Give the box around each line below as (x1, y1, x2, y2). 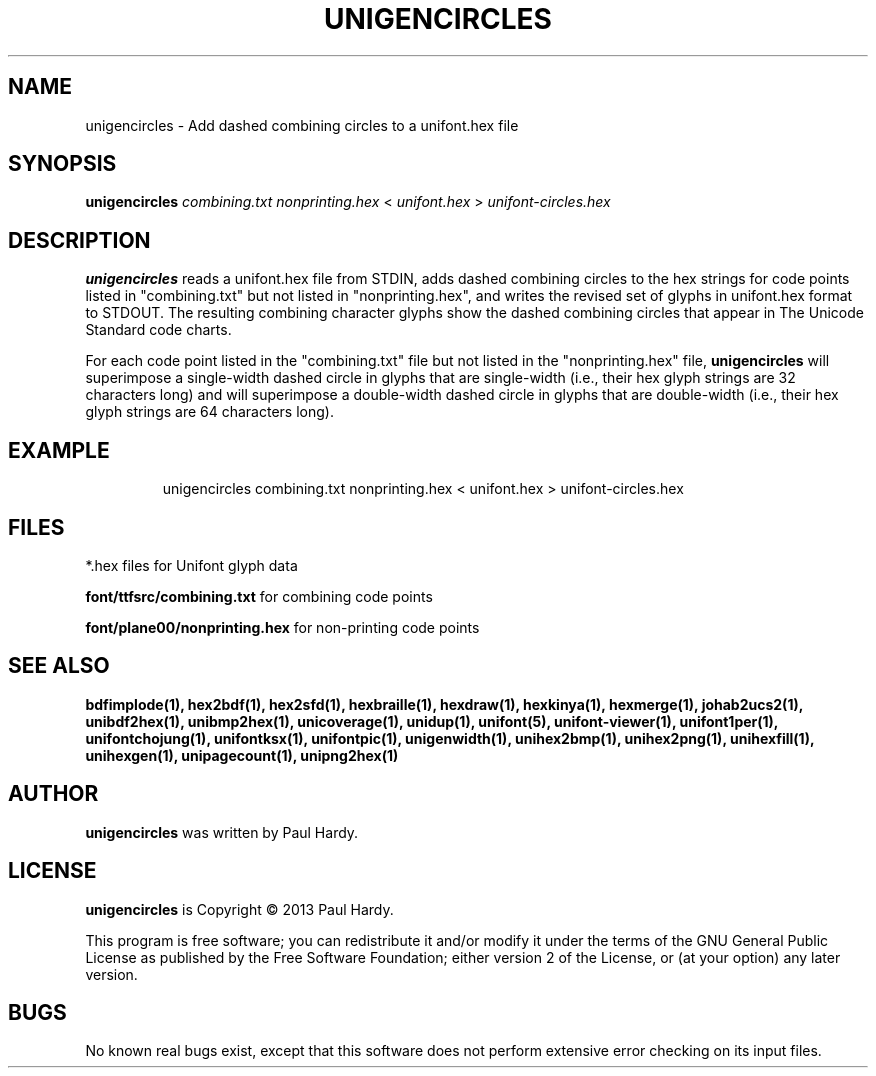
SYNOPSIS (8, 151, 117, 177)
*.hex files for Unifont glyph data (85, 556, 298, 574)
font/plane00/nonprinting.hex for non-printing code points (85, 618, 480, 636)
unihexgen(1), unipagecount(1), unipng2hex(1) (85, 746, 399, 764)
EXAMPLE (8, 437, 110, 463)
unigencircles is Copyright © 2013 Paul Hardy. (85, 900, 394, 918)
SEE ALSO (8, 653, 110, 679)
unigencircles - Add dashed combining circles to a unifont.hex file (85, 116, 519, 134)
